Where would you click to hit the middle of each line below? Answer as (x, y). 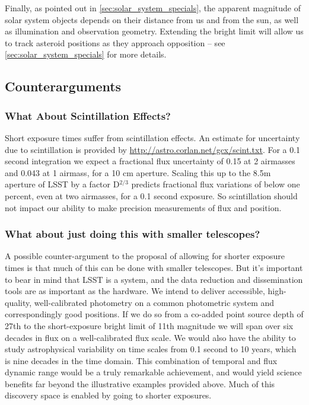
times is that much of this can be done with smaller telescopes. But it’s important (154, 267)
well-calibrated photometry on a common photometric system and (154, 302)
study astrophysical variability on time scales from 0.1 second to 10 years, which (151, 349)
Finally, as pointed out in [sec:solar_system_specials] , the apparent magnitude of (153, 8)
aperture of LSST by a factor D (62, 184)
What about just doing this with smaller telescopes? (133, 234)
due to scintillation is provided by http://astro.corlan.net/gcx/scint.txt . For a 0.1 (153, 149)
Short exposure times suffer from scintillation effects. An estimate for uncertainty (152, 137)
